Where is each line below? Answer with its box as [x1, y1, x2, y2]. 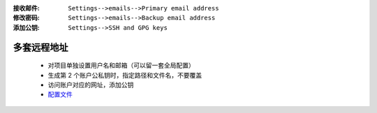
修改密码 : [13, 14, 40, 22]
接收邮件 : [13, 4, 40, 12]
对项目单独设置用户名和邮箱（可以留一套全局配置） [47, 61, 195, 69]
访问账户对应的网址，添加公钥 [47, 80, 134, 89]
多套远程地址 [13, 42, 68, 53]
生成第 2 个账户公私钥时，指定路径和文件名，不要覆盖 [47, 71, 202, 79]
